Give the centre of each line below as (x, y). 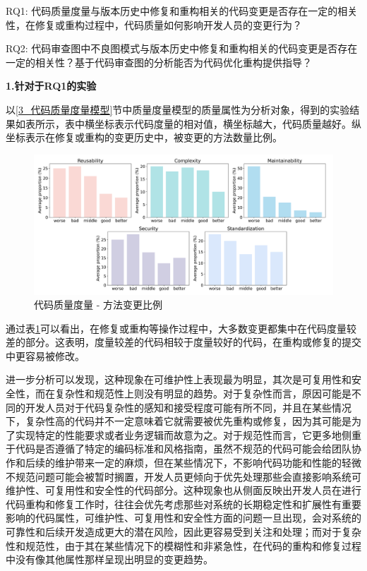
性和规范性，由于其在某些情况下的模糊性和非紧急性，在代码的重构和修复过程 (183, 545)
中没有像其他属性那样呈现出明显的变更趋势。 (109, 559)
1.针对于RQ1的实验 (51, 86)
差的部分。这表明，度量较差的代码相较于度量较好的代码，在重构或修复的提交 (183, 342)
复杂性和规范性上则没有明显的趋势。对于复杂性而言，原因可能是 (203, 393)
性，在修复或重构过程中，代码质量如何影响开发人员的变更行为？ (154, 24)
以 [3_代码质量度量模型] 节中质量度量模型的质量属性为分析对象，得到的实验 (178, 109)
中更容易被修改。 (45, 355)
